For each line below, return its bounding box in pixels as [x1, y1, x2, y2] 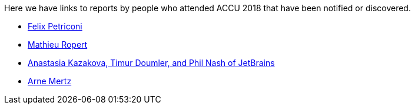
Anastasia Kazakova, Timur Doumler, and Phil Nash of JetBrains [28, 58, 275, 68]
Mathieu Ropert [28, 39, 88, 49]
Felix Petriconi [28, 21, 82, 31]
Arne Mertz [28, 76, 72, 86]
